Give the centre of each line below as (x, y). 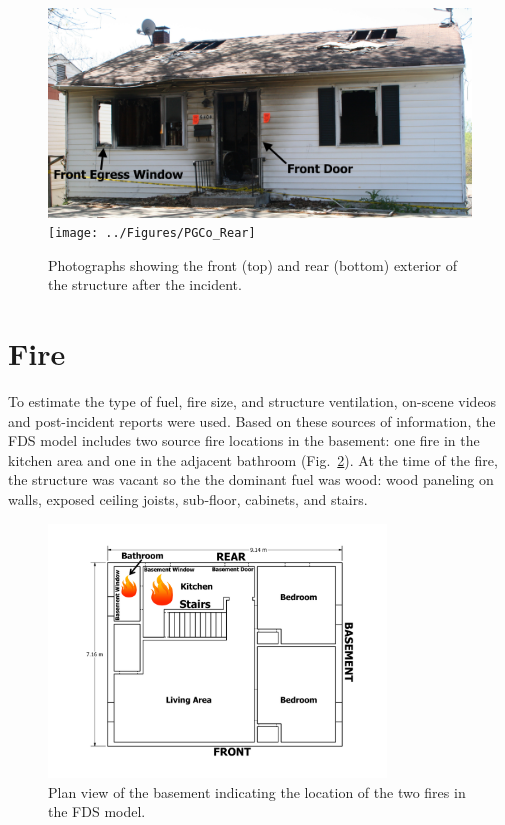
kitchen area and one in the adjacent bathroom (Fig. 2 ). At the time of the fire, (253, 459)
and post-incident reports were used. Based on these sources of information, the (252, 420)
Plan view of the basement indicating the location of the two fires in (257, 791)
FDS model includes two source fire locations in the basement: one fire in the (244, 440)
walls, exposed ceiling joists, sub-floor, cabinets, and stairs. (188, 499)
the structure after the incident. (145, 284)
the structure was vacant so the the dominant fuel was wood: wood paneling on (251, 479)
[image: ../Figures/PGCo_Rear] (152, 233)
